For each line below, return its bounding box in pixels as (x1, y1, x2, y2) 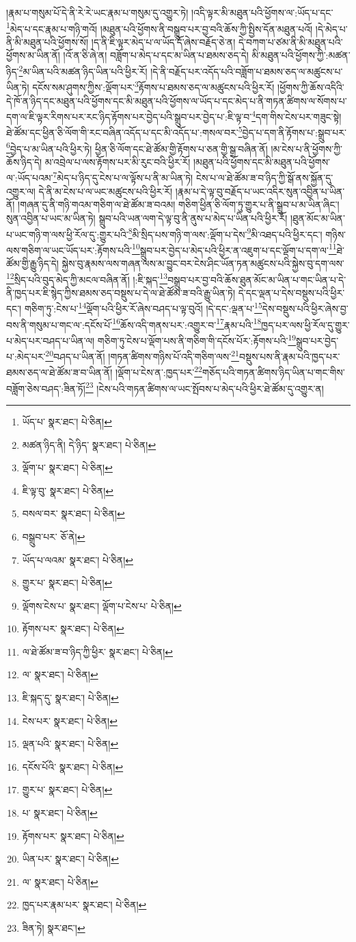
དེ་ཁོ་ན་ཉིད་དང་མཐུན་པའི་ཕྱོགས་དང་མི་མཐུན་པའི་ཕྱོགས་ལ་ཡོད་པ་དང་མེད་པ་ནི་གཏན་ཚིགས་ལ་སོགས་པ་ (6, 93, 347, 108)
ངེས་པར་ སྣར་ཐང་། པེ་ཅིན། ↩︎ (22, 713, 118, 728)
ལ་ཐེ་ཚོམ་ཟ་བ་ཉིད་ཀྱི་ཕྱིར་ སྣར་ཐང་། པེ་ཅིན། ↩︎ (22, 644, 173, 658)
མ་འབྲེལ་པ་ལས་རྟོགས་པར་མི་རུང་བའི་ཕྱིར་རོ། (44, 154, 191, 169)
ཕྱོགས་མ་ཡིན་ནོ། (6, 48, 60, 62)
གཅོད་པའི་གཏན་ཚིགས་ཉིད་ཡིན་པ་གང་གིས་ (202, 365, 345, 380)
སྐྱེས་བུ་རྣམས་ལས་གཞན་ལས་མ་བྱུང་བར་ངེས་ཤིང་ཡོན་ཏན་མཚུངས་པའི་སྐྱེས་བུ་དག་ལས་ (61, 256, 344, 270)
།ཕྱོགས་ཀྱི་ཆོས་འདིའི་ (277, 79, 344, 94)
